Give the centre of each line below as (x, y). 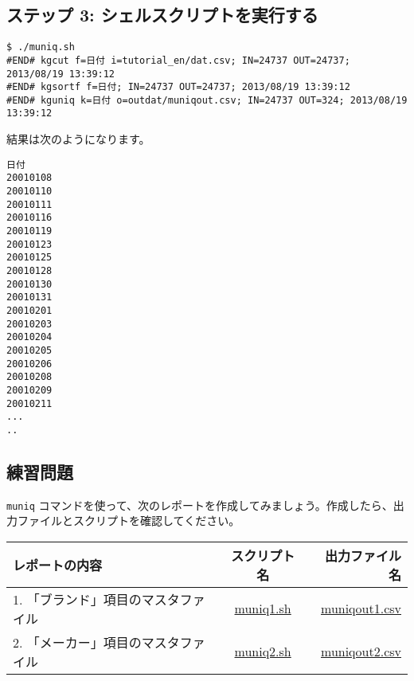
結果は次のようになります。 (78, 139)
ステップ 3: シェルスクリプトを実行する (162, 15)
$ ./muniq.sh (41, 47)
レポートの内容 (58, 565)
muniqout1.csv (361, 609)
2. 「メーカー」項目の (77, 642)
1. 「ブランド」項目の (77, 599)
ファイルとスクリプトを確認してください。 (129, 521)
